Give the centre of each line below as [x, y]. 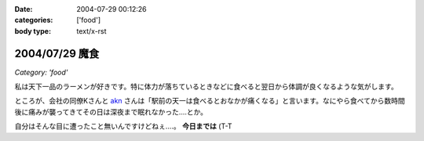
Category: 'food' [41, 72]
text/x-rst [91, 31]
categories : [34, 20]
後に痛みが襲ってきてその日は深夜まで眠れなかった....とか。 [111, 112]
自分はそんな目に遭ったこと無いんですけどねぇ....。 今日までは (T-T [123, 126]
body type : [33, 31]
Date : [24, 9]
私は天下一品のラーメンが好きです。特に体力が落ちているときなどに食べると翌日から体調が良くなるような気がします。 [206, 87]
